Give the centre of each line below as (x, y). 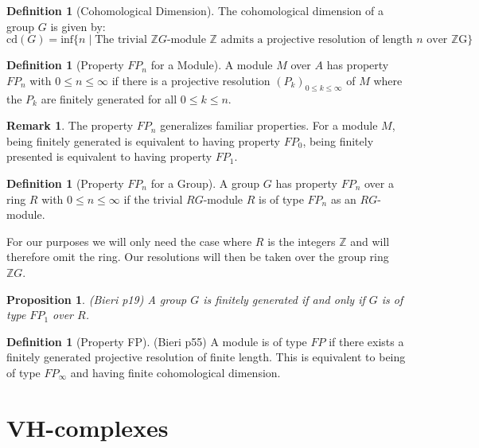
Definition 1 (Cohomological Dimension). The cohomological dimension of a (195, 10)
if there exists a (366, 341)
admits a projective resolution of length (317, 40)
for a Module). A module (212, 65)
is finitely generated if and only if (284, 299)
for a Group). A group (205, 183)
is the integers (302, 241)
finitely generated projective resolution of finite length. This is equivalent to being (206, 357)
